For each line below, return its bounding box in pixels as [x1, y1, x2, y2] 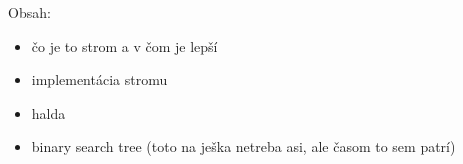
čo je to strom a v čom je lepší [31, 35, 218, 56]
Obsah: [8, 2, 51, 22]
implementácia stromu [31, 69, 168, 90]
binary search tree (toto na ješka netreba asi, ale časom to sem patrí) [31, 136, 456, 157]
